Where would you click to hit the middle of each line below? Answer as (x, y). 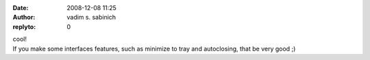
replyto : (24, 26)
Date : (21, 8)
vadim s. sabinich (91, 18)
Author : (24, 18)
